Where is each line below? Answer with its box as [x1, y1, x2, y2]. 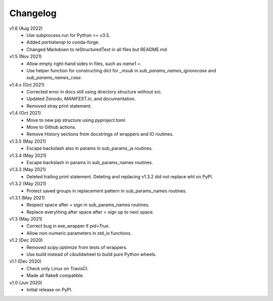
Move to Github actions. [26, 124, 76, 130]
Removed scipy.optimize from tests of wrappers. [26, 244, 127, 250]
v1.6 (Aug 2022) [9, 25, 43, 31]
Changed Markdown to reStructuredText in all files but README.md [26, 46, 167, 53]
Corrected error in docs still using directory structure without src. [26, 89, 162, 95]
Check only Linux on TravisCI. [26, 265, 89, 271]
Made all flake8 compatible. [26, 273, 84, 279]
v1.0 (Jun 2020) [9, 279, 42, 285]
